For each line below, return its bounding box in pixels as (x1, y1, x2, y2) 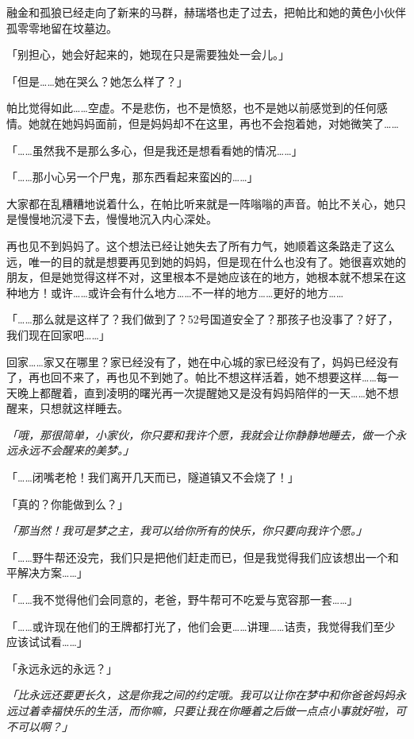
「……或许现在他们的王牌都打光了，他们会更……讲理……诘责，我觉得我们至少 (6, 617, 396, 634)
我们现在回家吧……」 (6, 326, 110, 342)
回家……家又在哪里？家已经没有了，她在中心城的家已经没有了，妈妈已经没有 (6, 353, 399, 369)
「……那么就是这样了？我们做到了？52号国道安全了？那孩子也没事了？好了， (6, 311, 399, 327)
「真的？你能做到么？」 (6, 495, 128, 512)
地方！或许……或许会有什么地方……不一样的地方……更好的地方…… (17, 284, 344, 300)
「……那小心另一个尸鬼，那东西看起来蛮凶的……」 (6, 168, 259, 185)
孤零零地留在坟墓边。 (6, 19, 117, 36)
